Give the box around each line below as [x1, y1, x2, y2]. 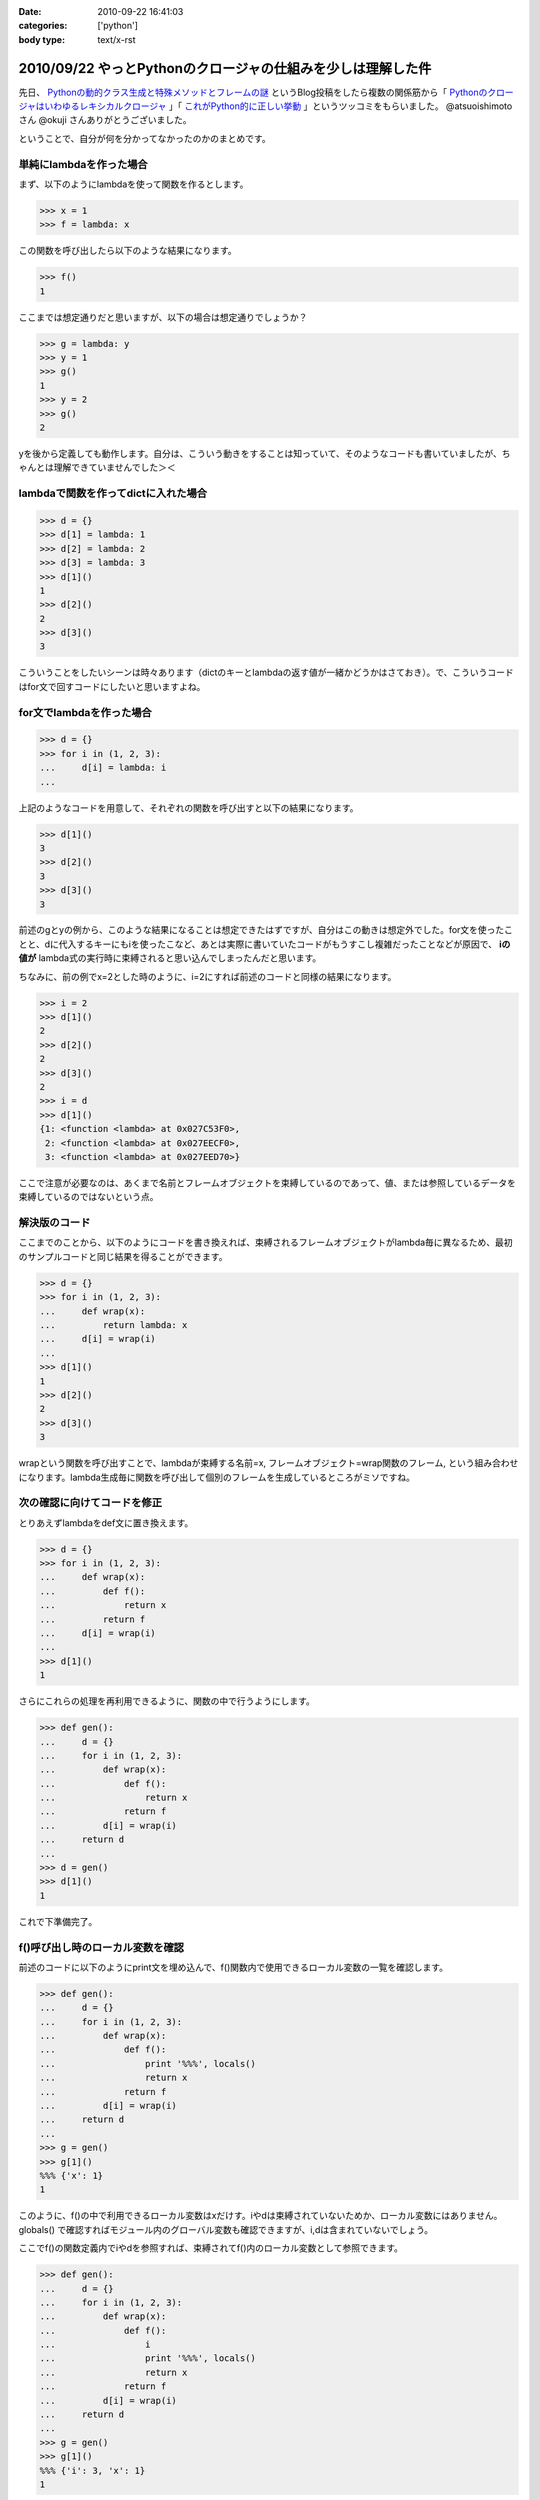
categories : [18, 20, 68, 32]
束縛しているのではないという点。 [18, 1191, 159, 1203]
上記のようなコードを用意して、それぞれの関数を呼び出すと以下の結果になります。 [18, 801, 359, 814]
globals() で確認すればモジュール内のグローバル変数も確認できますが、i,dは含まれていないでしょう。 [18, 2223, 434, 2235]
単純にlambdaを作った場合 [18, 157, 149, 171]
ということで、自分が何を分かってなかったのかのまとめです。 [18, 132, 271, 144]
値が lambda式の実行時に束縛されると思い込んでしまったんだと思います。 [18, 952, 322, 964]
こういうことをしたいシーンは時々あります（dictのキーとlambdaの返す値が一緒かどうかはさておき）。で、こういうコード [18, 666, 514, 679]
